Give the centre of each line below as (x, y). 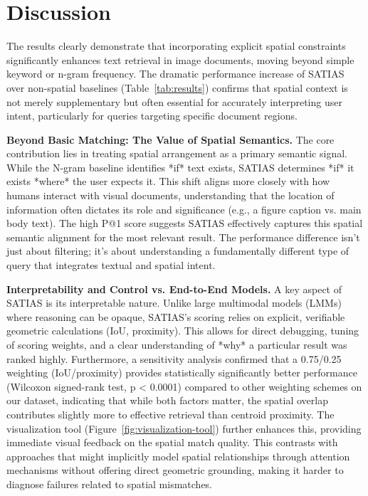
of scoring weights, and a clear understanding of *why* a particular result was (177, 344)
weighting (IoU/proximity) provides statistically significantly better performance (182, 373)
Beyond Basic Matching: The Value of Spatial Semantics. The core (170, 139)
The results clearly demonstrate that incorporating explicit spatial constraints (176, 46)
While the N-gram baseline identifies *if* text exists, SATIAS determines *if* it (180, 167)
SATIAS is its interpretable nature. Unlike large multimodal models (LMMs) (174, 303)
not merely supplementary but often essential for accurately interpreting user (174, 101)
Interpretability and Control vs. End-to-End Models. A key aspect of (174, 289)
